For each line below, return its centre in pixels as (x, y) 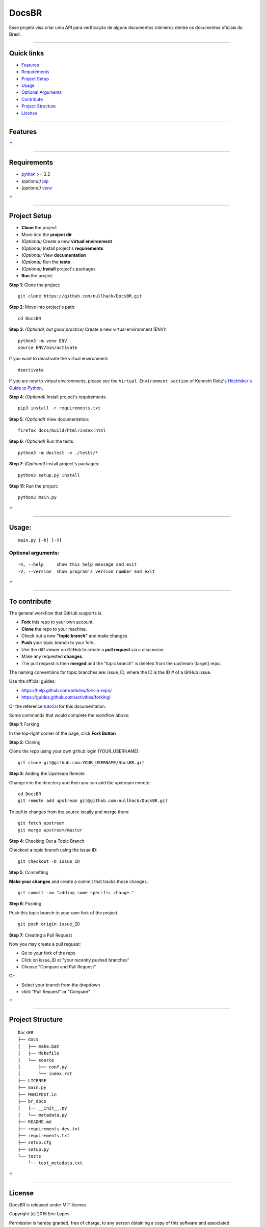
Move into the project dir (47, 234)
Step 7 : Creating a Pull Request (40, 935)
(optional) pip (35, 181)
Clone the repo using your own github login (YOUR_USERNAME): (74, 751)
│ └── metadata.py (42, 1115)
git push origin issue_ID (49, 924)
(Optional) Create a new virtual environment (67, 241)
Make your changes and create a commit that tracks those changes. (79, 881)
